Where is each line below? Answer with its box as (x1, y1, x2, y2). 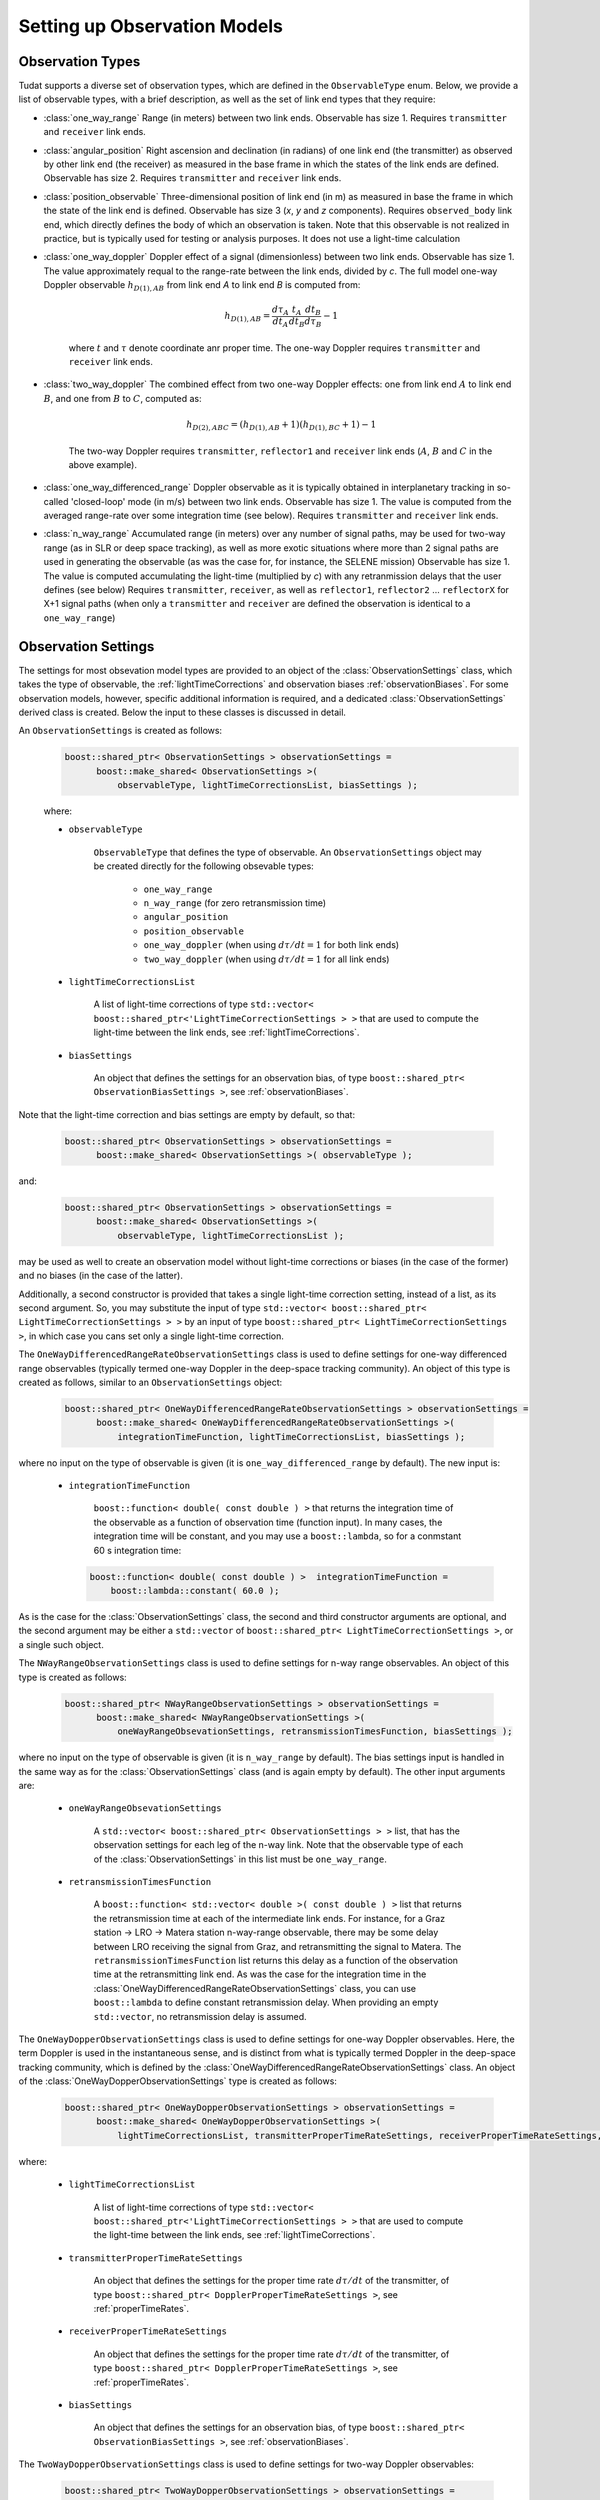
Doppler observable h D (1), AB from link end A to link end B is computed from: (43, 279, 361, 293)
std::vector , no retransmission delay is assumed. (93, 2010, 307, 2022)
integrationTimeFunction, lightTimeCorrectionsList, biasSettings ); (116, 1431, 466, 1442)
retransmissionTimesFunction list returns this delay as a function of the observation (93, 1954, 459, 1966)
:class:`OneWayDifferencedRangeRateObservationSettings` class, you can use (93, 1982, 417, 1994)
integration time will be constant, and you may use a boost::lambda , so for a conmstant (93, 1530, 462, 1542)
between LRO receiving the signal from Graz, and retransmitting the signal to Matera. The (93, 1940, 462, 1952)
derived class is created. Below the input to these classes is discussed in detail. (18, 706, 347, 718)
